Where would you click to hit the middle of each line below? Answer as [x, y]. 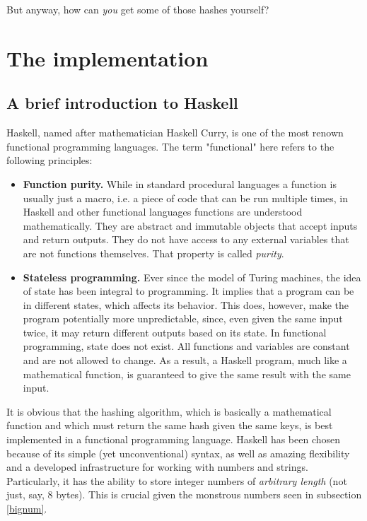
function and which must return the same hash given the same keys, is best [170, 425]
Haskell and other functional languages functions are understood [163, 212]
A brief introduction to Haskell [122, 103]
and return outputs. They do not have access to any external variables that [186, 239]
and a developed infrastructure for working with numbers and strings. [157, 467]
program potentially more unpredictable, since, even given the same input [183, 318]
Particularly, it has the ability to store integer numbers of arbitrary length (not [177, 480]
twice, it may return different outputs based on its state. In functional [175, 332]
